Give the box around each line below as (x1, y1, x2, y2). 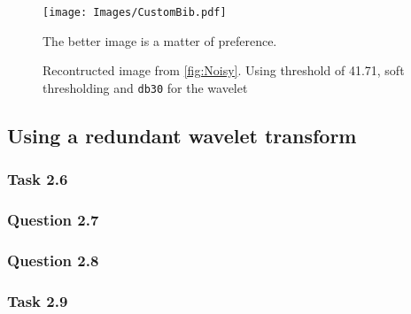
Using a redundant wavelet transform (7, 121, 357, 149)
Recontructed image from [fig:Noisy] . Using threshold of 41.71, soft (43, 61, 405, 80)
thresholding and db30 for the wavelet (43, 78, 248, 96)
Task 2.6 (7, 168, 68, 190)
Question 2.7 (7, 209, 99, 231)
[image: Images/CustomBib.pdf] (43, 6, 227, 19)
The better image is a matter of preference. (43, 31, 277, 50)
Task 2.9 (7, 289, 68, 311)
